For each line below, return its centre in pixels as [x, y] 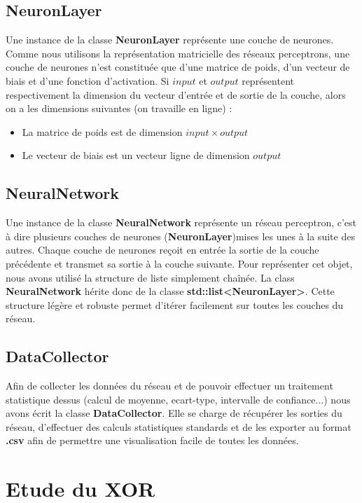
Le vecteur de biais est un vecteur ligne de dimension [136, 155]
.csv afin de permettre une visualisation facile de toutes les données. [152, 440]
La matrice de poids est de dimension [102, 131]
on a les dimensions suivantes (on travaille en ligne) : [119, 108]
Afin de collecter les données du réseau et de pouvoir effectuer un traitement [169, 386]
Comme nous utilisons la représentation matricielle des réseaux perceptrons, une [178, 53]
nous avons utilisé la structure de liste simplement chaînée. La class [150, 277]
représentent [268, 80]
